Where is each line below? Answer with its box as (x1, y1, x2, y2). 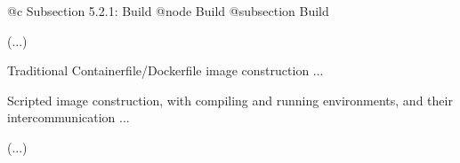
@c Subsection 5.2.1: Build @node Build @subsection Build (7, 2, 329, 19)
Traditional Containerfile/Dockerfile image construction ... (7, 61, 324, 80)
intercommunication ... (7, 108, 130, 127)
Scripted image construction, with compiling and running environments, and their (7, 90, 453, 109)
